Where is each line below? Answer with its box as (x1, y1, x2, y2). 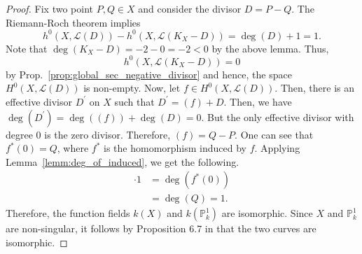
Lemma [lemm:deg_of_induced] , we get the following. (6, 154, 239, 169)
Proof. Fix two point (6, 1, 93, 15)
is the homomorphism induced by (104, 141, 247, 155)
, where (57, 141, 89, 155)
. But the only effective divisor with (201, 109, 354, 124)
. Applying (254, 141, 300, 155)
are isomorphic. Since (221, 206, 313, 220)
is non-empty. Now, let (83, 80, 181, 95)
